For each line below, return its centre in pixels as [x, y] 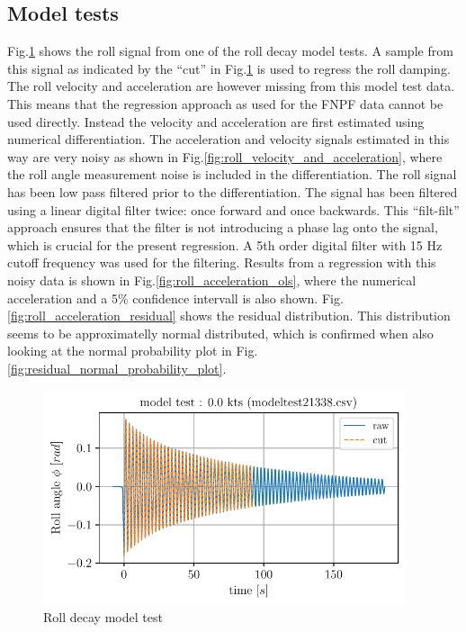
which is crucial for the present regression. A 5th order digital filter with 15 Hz [225, 244]
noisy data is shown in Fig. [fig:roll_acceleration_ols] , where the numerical [212, 280]
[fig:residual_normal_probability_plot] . [117, 368]
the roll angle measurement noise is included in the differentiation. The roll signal [232, 174]
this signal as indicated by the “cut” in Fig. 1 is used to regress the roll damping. [229, 68]
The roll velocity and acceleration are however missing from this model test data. [231, 86]
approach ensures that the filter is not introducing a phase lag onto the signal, [223, 227]
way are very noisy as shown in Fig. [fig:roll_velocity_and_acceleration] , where [225, 156]
